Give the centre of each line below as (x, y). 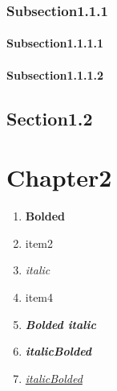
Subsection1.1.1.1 (55, 43)
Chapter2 (59, 177)
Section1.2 (50, 118)
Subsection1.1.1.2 (55, 74)
